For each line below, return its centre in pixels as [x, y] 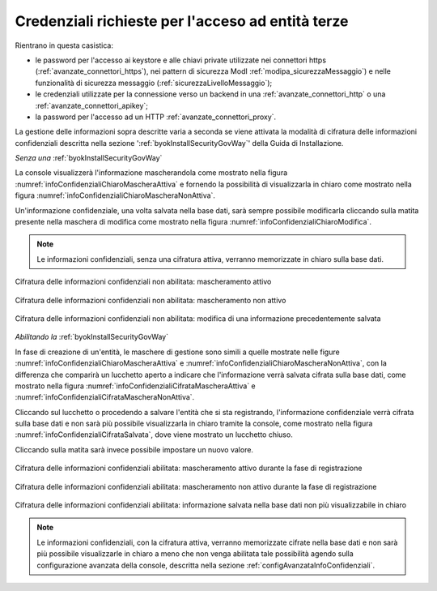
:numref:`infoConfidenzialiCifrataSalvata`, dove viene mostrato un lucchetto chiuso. [154, 435]
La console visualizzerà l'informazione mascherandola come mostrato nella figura [151, 173]
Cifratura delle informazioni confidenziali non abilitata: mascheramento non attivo [151, 300]
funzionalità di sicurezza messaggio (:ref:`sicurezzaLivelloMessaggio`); [154, 83]
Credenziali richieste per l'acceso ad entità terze [182, 21]
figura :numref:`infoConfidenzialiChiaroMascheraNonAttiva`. [115, 195]
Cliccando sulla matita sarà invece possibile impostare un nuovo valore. [134, 449]
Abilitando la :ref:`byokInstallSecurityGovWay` [92, 337]
